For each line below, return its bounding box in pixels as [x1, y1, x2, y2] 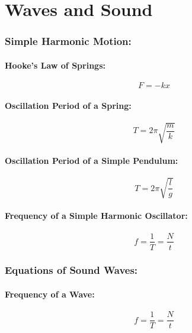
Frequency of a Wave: [5, 288, 95, 300]
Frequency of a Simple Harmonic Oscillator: [5, 209, 188, 222]
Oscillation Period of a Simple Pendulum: [5, 154, 178, 166]
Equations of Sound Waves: [5, 263, 138, 277]
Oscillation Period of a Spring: [5, 99, 132, 111]
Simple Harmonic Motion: [5, 34, 132, 49]
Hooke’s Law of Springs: [5, 59, 105, 71]
